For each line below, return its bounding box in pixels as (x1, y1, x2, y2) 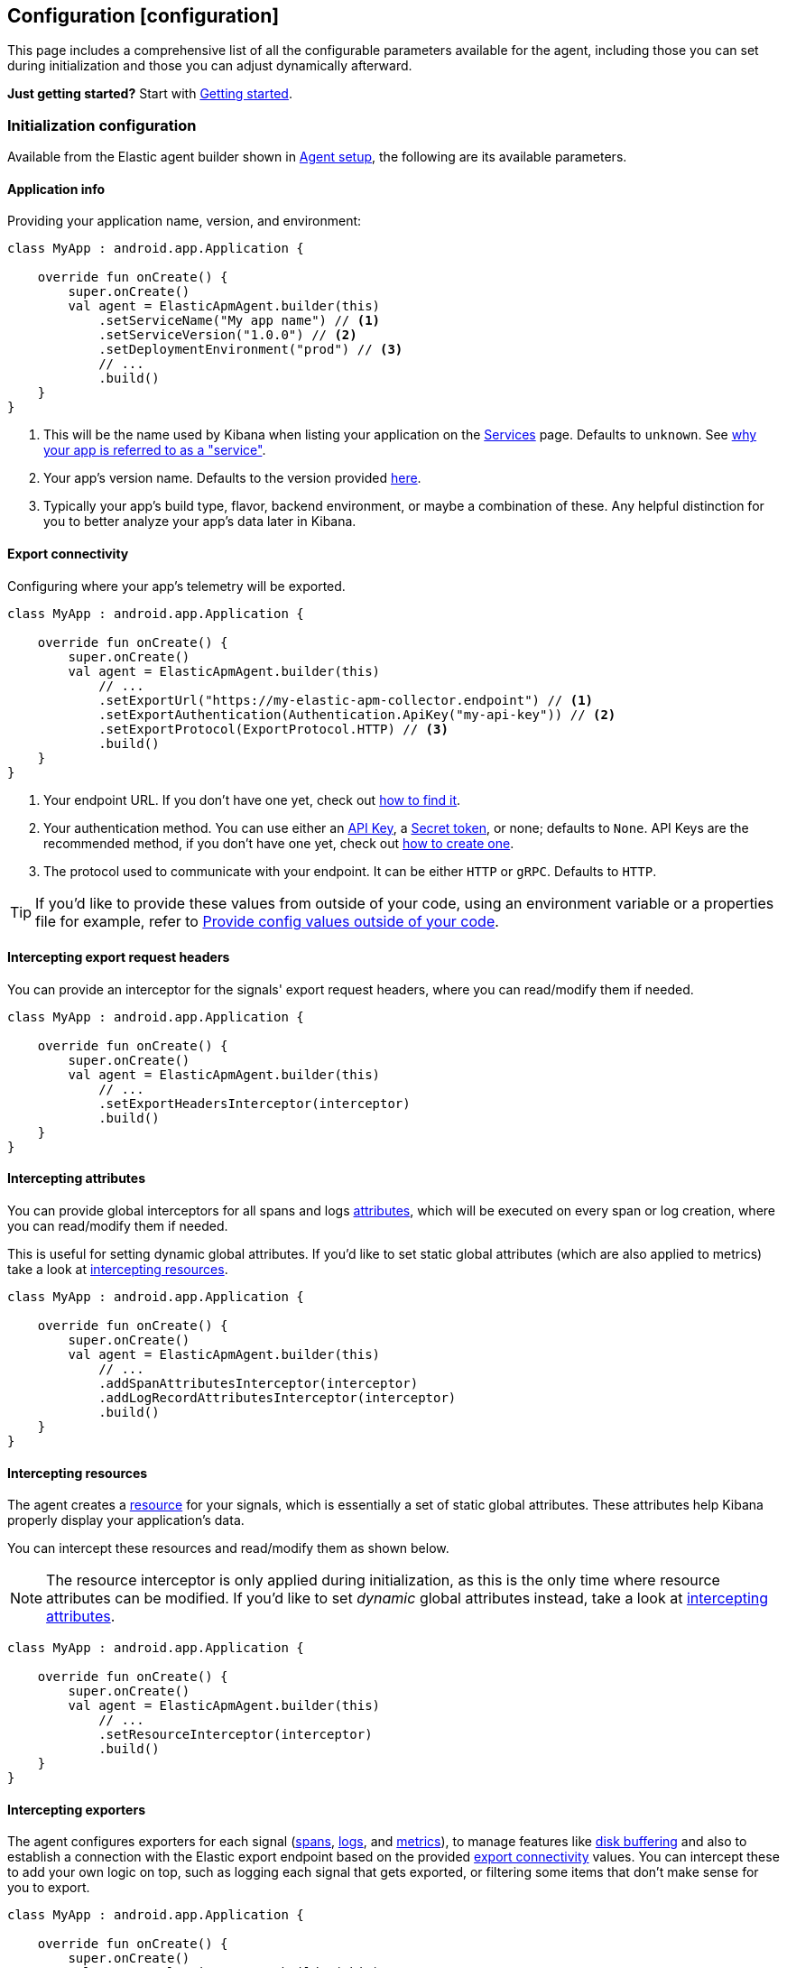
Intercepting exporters (7, 1801, 145, 1817)
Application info (7, 180, 106, 197)
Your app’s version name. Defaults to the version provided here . (43, 470, 421, 486)
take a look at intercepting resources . (7, 1261, 228, 1278)
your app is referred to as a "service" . (43, 442, 266, 458)
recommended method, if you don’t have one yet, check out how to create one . (43, 835, 514, 851)
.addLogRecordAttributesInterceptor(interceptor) (98, 1391, 457, 1406)
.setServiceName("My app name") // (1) (98, 313, 381, 328)
